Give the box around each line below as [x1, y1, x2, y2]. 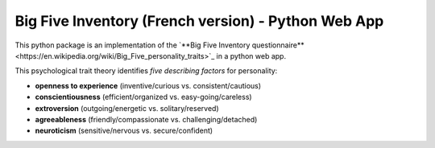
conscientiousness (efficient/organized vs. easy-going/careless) [35, 92, 253, 102]
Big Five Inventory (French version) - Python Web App [14, 12, 384, 30]
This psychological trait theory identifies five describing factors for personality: [14, 66, 278, 76]
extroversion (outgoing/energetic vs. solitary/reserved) [35, 103, 219, 113]
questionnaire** [251, 40, 305, 50]
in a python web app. [216, 51, 286, 60]
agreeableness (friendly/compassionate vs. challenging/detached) [35, 114, 258, 124]
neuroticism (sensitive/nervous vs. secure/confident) [35, 125, 213, 136]
